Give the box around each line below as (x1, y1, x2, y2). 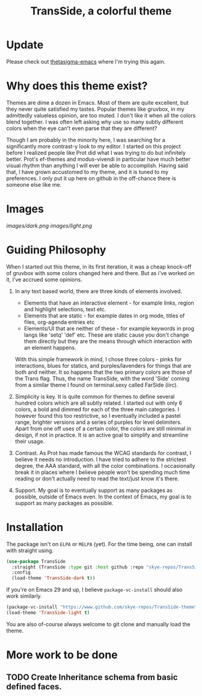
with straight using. (6, 547, 54, 554)
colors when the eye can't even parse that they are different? (6, 125, 158, 132)
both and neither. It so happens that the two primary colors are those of (14, 368, 192, 376)
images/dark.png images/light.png (6, 222, 93, 229)
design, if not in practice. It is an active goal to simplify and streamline (14, 431, 188, 438)
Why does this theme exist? (6, 79, 148, 93)
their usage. (14, 438, 45, 445)
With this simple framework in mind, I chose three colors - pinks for (14, 355, 182, 362)
